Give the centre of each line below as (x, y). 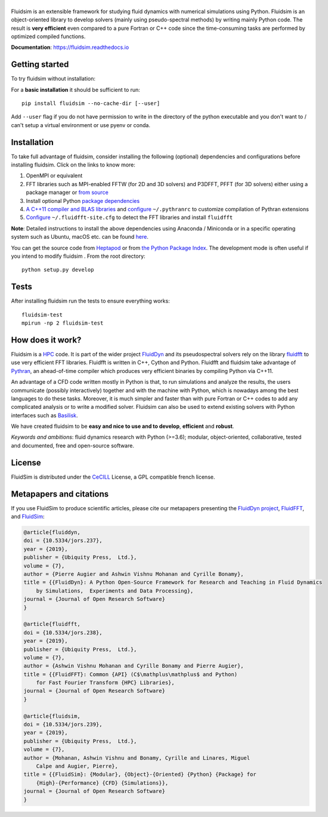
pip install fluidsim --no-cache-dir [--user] (91, 104)
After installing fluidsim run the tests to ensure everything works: (90, 301)
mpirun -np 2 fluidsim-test (63, 323)
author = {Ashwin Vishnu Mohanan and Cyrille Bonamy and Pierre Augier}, (134, 666)
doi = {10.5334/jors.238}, (63, 632)
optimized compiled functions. (48, 36)
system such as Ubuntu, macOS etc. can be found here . (80, 237)
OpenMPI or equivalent (54, 175)
